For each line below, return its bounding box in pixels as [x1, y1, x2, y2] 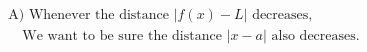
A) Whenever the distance [8, 8, 169, 23]
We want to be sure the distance [22, 29, 222, 44]
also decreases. [271, 29, 360, 44]
